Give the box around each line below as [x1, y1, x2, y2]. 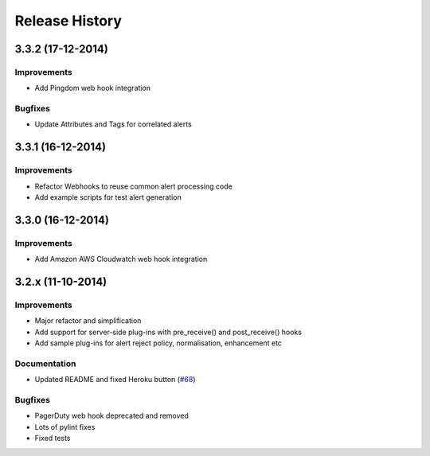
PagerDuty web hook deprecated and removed [34, 411, 189, 421]
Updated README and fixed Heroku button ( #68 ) [34, 375, 196, 384]
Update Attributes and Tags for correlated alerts [34, 119, 193, 129]
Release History [14, 12, 123, 29]
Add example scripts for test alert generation [34, 193, 182, 202]
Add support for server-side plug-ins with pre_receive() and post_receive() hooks [34, 327, 303, 337]
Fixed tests [34, 434, 71, 443]
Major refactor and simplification [34, 316, 142, 325]
